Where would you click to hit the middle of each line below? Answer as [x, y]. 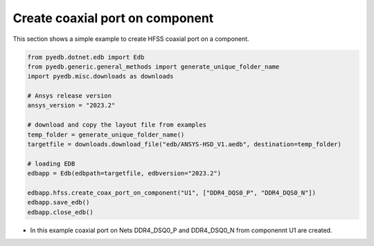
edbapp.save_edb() [59, 202]
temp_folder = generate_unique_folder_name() [106, 134]
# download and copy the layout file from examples [117, 125]
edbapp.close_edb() [60, 212]
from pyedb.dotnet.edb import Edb [86, 57]
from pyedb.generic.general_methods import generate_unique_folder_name [153, 67]
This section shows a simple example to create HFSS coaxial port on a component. [131, 39]
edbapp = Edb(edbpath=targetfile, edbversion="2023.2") [124, 174]
